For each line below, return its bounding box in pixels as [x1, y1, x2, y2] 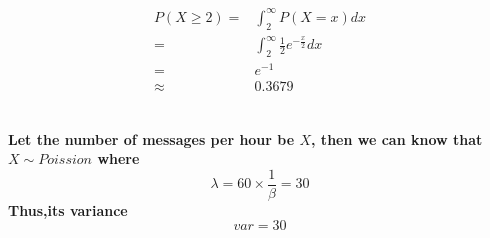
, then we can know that [311, 128, 483, 149]
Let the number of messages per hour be [8, 128, 295, 149]
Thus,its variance [8, 199, 128, 220]
